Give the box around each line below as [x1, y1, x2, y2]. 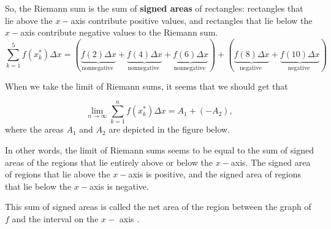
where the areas [5, 123, 64, 136]
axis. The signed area [230, 155, 311, 168]
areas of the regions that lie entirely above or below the [5, 155, 213, 168]
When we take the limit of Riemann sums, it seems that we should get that [5, 79, 288, 92]
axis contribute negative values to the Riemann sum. [20, 26, 218, 39]
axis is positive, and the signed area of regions [128, 168, 302, 180]
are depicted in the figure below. [108, 123, 230, 136]
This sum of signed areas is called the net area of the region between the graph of [5, 200, 311, 213]
